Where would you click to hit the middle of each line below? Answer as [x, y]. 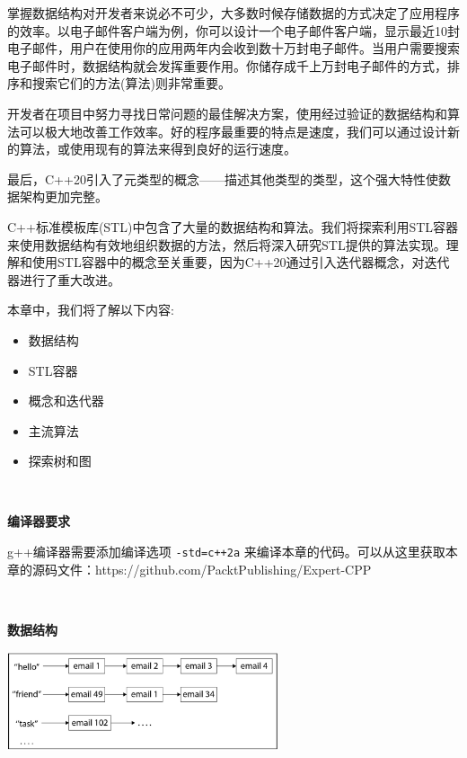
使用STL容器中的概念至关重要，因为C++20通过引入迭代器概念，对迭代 [241, 262]
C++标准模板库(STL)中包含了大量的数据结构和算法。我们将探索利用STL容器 [233, 226]
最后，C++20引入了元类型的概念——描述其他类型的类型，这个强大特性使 [223, 178]
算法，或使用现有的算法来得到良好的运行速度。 [158, 149]
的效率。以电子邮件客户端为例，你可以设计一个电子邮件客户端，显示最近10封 [233, 30]
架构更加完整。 [63, 196]
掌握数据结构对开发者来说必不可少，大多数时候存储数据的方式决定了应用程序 [233, 13]
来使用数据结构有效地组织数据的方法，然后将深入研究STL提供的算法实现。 [227, 244]
